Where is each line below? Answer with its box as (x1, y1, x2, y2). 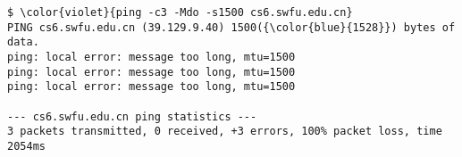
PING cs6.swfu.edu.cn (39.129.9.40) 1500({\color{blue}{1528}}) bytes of (7, 21, 456, 34)
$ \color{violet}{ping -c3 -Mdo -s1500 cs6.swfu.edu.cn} (7, 6, 353, 19)
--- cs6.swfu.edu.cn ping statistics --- (7, 110, 257, 123)
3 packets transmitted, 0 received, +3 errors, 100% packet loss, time (7, 125, 442, 138)
